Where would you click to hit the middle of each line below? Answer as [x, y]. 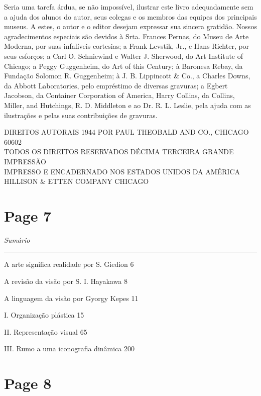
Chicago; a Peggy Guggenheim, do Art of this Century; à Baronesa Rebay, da [123, 66]
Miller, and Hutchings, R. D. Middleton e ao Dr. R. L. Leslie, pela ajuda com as [127, 105]
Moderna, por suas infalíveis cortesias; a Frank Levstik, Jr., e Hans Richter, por [127, 46]
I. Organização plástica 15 [44, 315]
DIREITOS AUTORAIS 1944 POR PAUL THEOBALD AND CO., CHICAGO [126, 132]
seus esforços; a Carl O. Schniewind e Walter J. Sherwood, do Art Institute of [123, 56]
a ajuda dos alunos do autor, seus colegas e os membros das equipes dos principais [130, 16]
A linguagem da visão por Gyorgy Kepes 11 [71, 298]
